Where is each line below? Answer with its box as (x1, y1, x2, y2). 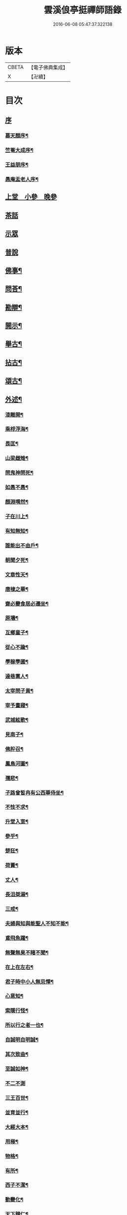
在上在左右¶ (5, 964, 33, 971)
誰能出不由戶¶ (5, 542, 38, 549)
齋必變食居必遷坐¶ (5, 600, 49, 607)
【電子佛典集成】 (28, 64, 68, 71)
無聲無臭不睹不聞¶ (5, 949, 49, 956)
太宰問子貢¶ (5, 688, 33, 694)
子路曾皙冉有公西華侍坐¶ (5, 789, 64, 796)
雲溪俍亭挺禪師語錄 (43, 4, 122, 16)
